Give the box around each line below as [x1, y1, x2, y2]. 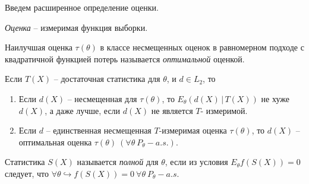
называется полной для [77, 156, 159, 168]
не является [151, 104, 193, 116]
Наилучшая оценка [5, 41, 72, 53]
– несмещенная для [67, 92, 137, 104]
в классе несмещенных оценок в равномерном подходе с [100, 41, 304, 53]
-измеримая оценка [159, 124, 227, 137]
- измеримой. [200, 104, 248, 116]
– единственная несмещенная [46, 124, 152, 137]
